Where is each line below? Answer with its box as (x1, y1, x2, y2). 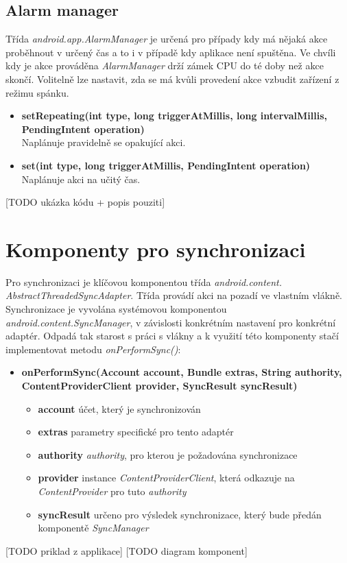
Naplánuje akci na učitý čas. (21, 171, 141, 186)
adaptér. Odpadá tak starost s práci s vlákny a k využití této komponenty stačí (5, 328, 339, 343)
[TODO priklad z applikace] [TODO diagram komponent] (5, 543, 248, 558)
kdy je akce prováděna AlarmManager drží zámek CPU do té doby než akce (5, 58, 324, 73)
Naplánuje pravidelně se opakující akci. (21, 135, 186, 149)
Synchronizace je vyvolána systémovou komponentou (5, 302, 227, 316)
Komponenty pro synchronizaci (5, 235, 306, 263)
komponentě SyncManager (38, 520, 149, 535)
